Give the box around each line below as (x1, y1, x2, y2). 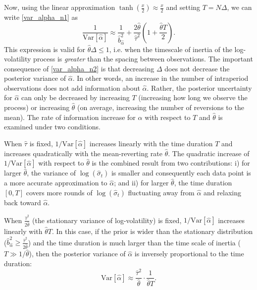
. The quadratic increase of (168, 148, 250, 158)
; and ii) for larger (114, 177, 169, 188)
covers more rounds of (26, 187, 93, 198)
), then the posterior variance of (29, 248, 126, 259)
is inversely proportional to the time (134, 248, 244, 259)
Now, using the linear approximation (4, 2, 115, 12)
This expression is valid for (4, 44, 86, 54)
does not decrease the (164, 63, 230, 73)
